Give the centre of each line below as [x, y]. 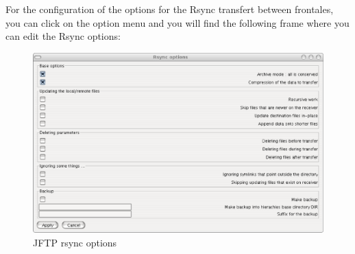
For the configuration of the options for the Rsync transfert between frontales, [170, 9]
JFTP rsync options [75, 242]
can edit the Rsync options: [63, 36]
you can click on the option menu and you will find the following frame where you [177, 22]
